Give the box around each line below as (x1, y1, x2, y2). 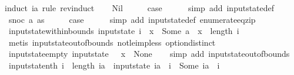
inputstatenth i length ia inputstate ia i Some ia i (8, 59, 220, 71)
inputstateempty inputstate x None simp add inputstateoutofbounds (8, 47, 290, 60)
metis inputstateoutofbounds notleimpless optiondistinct (8, 36, 216, 48)
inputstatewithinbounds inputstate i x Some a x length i (8, 25, 239, 37)
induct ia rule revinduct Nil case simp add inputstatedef (5, 2, 275, 13)
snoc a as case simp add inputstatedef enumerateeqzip (8, 13, 256, 25)
